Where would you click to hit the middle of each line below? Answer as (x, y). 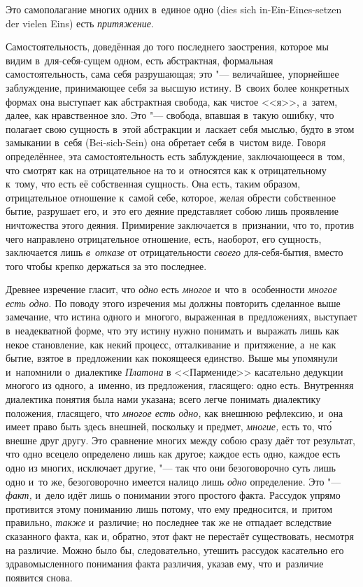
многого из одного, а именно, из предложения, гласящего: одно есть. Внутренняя (180, 385)
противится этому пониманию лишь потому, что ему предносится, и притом (169, 508)
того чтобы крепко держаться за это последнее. (106, 266)
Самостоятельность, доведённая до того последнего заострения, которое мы (167, 47)
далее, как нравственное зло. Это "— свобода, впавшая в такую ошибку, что (170, 115)
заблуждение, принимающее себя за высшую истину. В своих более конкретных (178, 87)
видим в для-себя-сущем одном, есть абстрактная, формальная (140, 60)
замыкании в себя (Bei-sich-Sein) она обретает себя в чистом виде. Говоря (166, 142)
